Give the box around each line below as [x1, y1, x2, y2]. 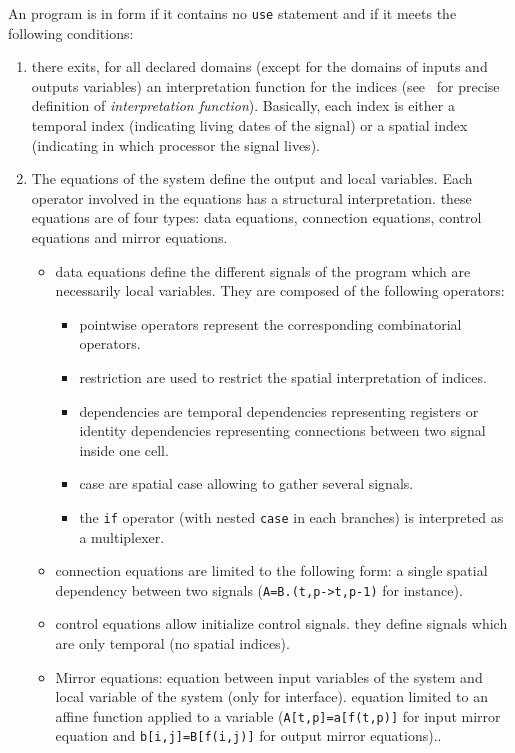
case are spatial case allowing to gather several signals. [79, 473, 414, 494]
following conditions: [8, 22, 134, 43]
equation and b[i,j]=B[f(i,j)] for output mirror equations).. [55, 725, 442, 746]
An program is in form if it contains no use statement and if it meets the [8, 3, 457, 23]
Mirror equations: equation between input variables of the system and [55, 666, 483, 687]
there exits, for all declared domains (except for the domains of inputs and [31, 56, 488, 77]
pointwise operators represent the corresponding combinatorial [79, 313, 462, 334]
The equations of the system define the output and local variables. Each [31, 168, 473, 189]
